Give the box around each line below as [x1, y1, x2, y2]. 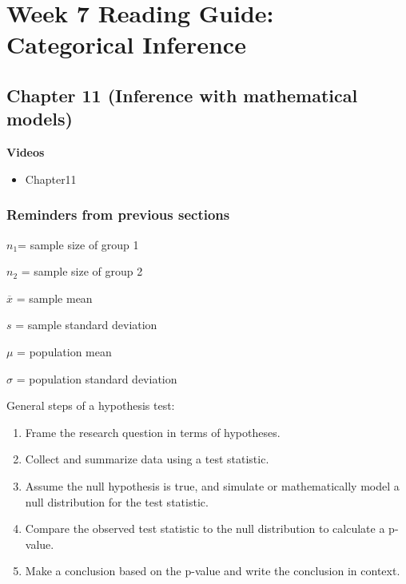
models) [6, 106, 73, 131]
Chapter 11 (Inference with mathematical [6, 82, 358, 107]
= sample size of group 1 [18, 236, 139, 252]
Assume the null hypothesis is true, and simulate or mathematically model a [25, 477, 400, 494]
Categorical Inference [6, 28, 246, 61]
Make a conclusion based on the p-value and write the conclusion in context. [25, 562, 400, 579]
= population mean [17, 343, 112, 360]
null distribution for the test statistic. [25, 493, 209, 510]
